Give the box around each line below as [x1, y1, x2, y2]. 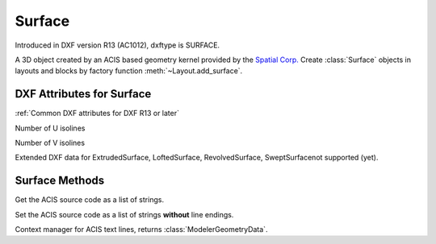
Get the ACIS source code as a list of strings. [15, 195, 165, 205]
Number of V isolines [15, 138, 85, 148]
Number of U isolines [15, 123, 86, 133]
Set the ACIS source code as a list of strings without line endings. [15, 209, 234, 219]
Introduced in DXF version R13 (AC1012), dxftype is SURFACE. [15, 40, 220, 50]
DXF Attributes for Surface [15, 87, 152, 101]
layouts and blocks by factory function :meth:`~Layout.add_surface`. [15, 66, 243, 76]
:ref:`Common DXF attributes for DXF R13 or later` [15, 109, 179, 118]
